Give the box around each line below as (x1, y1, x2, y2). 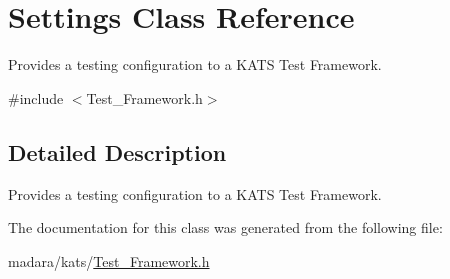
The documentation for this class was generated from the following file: (8, 217, 443, 238)
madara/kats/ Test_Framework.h (8, 250, 210, 271)
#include (8, 87, 64, 108)
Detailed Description (8, 136, 227, 167)
